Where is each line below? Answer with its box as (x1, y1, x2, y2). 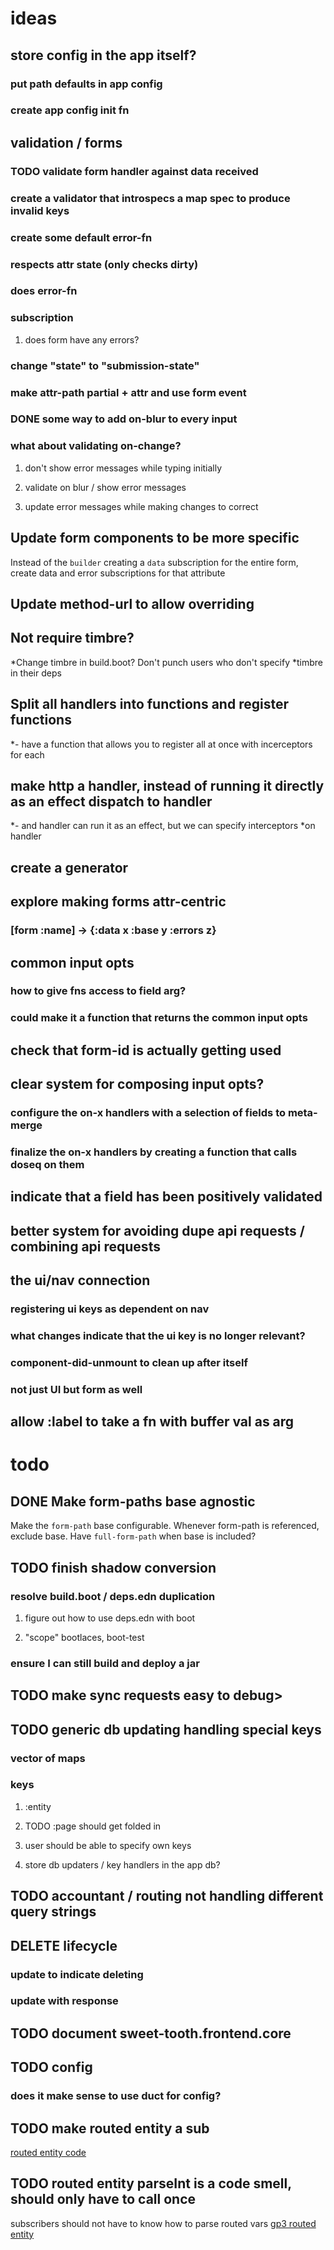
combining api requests (10, 1238, 161, 1255)
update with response (10, 1994, 119, 2008)
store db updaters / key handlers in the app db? (24, 1858, 221, 1871)
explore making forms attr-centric (10, 893, 227, 911)
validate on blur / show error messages (24, 481, 187, 493)
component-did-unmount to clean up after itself (10, 1355, 248, 1369)
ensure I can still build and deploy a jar (10, 1656, 200, 1670)
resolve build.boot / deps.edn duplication (10, 1589, 216, 1603)
